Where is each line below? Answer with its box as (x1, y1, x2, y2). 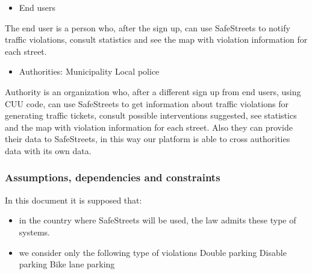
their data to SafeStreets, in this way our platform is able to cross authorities (5, 132, 290, 145)
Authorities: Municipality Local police (19, 65, 160, 78)
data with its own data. (5, 144, 92, 157)
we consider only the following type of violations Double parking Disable (19, 246, 287, 258)
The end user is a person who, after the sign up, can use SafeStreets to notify (5, 21, 290, 34)
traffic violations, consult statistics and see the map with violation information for (5, 33, 308, 46)
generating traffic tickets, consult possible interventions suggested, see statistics (5, 109, 297, 122)
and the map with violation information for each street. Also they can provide (5, 120, 293, 133)
